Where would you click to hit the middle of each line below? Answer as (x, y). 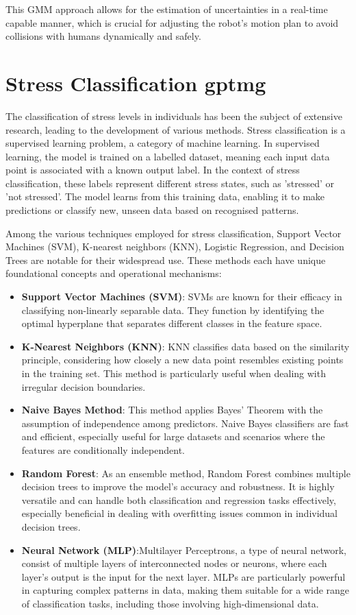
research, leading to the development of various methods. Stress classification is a (176, 129)
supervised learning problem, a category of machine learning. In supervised (163, 143)
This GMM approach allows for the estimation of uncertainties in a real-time (167, 9)
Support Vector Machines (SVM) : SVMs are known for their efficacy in (182, 297)
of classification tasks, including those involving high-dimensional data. (170, 603)
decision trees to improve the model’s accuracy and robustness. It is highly (178, 486)
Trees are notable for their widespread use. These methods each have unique (166, 260)
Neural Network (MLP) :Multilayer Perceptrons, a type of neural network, (184, 550)
